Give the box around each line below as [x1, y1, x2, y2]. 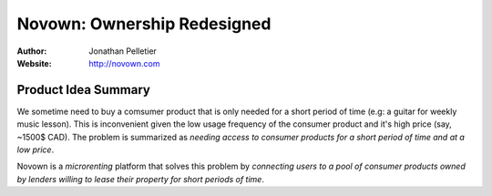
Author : [16, 46, 47, 57]
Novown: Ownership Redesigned [16, 14, 272, 34]
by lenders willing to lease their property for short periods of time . [16, 173, 264, 184]
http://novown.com [88, 57, 160, 68]
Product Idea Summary [16, 82, 150, 98]
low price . [16, 144, 55, 155]
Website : [16, 57, 52, 68]
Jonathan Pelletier [88, 46, 157, 57]
